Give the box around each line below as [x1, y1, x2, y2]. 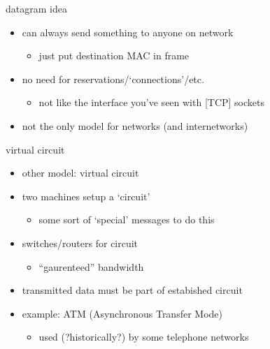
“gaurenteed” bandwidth [38, 259, 144, 274]
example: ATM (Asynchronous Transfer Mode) [22, 306, 222, 320]
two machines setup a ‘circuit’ [22, 188, 150, 203]
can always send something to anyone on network [22, 24, 234, 39]
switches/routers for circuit [22, 235, 138, 250]
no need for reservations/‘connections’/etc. [22, 71, 204, 86]
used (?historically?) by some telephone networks [38, 329, 249, 344]
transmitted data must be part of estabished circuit [22, 283, 243, 297]
